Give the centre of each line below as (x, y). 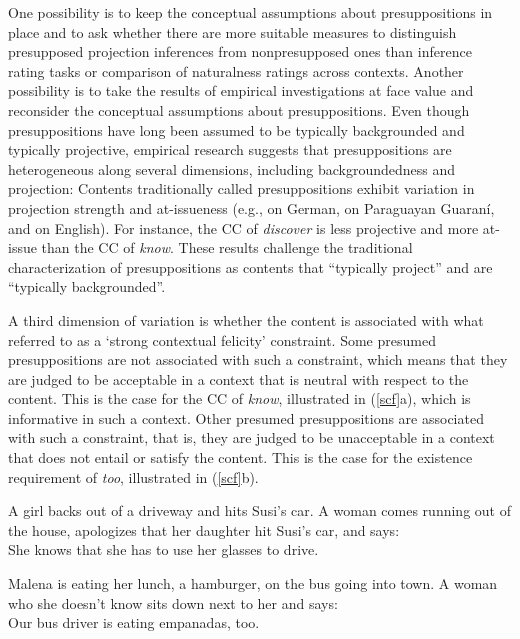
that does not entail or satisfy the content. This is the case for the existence (240, 457)
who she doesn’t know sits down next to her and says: (173, 602)
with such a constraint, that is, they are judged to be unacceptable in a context (251, 437)
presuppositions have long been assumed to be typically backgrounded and (236, 129)
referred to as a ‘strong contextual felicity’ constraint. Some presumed (222, 339)
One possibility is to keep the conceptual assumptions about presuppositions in (250, 12)
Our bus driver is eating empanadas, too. (134, 622)
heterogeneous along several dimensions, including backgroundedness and (232, 168)
